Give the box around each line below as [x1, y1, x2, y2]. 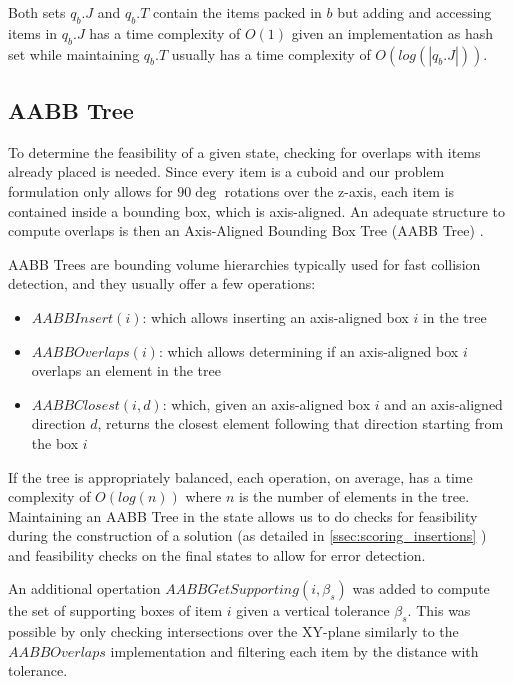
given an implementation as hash [291, 22, 493, 43]
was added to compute [352, 578, 490, 599]
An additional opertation [8, 578, 161, 599]
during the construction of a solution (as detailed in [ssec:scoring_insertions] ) [8, 525, 487, 546]
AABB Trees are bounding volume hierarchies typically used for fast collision [8, 253, 481, 274]
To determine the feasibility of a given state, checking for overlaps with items [8, 141, 481, 162]
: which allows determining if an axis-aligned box [158, 340, 459, 361]
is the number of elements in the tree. [239, 486, 470, 507]
